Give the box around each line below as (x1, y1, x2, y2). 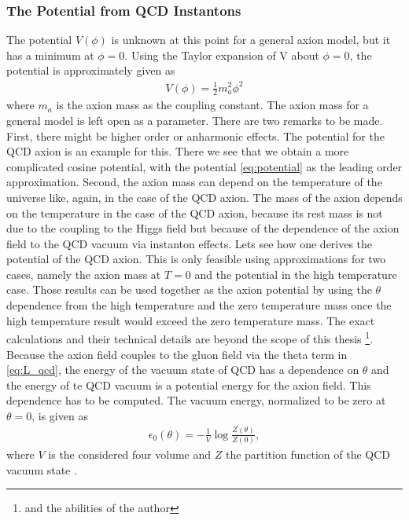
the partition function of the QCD (225, 446, 391, 463)
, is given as (31, 407, 88, 423)
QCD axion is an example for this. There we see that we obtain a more (6, 143, 349, 159)
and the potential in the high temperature (194, 265, 397, 282)
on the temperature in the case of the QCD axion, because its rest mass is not (6, 204, 383, 221)
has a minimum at (6, 46, 94, 63)
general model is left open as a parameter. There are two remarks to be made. (6, 112, 383, 128)
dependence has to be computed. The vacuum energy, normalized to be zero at (6, 392, 386, 408)
